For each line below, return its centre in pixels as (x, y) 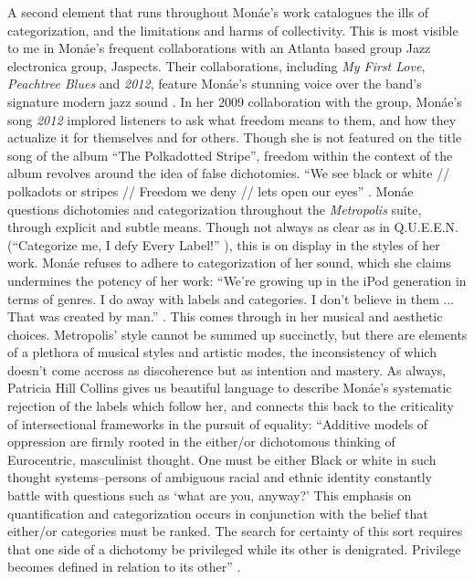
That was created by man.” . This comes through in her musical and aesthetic (225, 316)
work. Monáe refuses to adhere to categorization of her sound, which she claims (229, 263)
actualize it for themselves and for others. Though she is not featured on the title (235, 137)
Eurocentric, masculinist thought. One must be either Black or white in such (222, 459)
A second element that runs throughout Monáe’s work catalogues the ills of (218, 12)
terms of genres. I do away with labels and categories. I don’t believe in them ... (231, 298)
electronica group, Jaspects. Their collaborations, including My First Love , (216, 65)
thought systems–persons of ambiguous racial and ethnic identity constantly (220, 477)
